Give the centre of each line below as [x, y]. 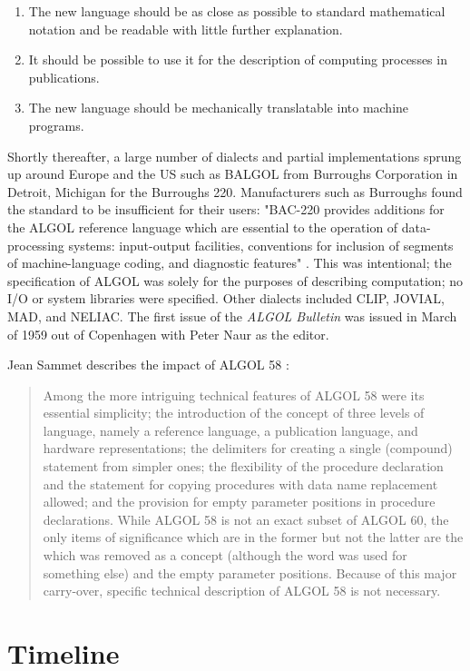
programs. [56, 125]
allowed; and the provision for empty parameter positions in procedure [239, 502]
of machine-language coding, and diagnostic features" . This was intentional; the [230, 263]
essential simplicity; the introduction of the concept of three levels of [234, 413]
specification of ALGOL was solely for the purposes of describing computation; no [235, 280]
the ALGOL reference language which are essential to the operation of [203, 227]
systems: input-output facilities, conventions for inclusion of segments [261, 245]
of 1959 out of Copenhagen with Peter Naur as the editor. [168, 334]
